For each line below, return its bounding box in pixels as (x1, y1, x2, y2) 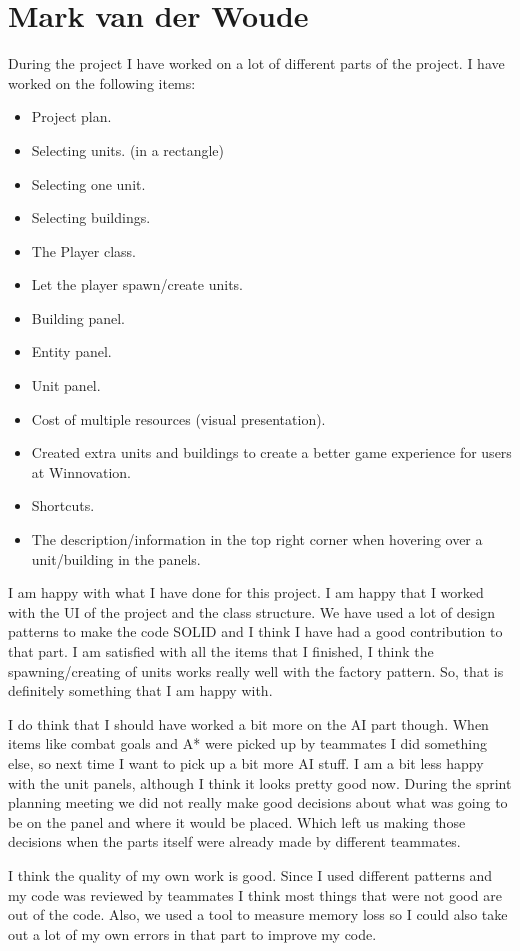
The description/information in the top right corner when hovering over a (31, 529, 483, 550)
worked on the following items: (8, 72, 196, 93)
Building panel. (31, 307, 125, 328)
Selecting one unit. (31, 173, 146, 194)
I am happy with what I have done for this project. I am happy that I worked (8, 582, 484, 603)
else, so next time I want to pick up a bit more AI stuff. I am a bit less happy (8, 752, 484, 773)
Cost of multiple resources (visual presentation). (31, 408, 326, 429)
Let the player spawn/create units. (31, 274, 243, 295)
